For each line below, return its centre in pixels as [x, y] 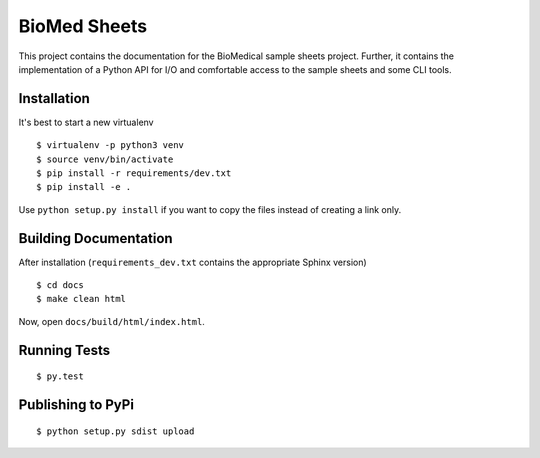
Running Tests [64, 350]
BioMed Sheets [83, 26]
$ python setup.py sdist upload [115, 431]
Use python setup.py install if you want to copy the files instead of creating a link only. [210, 209]
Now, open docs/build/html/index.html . [111, 321]
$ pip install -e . [84, 187]
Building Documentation [96, 238]
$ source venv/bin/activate [105, 159]
